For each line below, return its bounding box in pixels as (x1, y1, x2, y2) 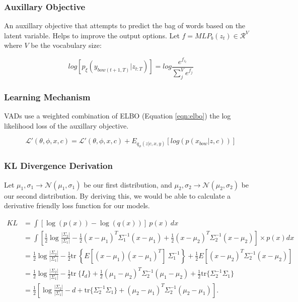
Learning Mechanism (4, 90, 91, 103)
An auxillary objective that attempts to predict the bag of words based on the (4, 20, 246, 31)
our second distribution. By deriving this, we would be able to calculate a (4, 190, 231, 201)
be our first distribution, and (84, 179, 172, 190)
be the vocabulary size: (31, 40, 102, 50)
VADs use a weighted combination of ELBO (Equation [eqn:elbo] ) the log (4, 110, 231, 121)
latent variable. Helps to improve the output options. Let (4, 30, 180, 40)
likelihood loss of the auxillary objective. (4, 120, 129, 131)
